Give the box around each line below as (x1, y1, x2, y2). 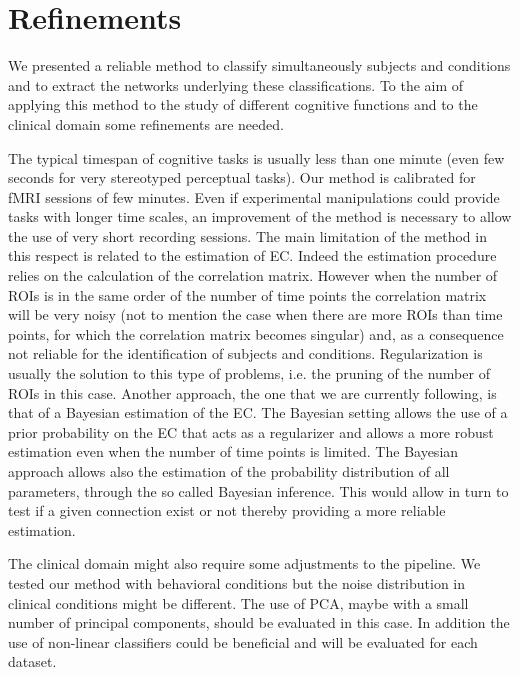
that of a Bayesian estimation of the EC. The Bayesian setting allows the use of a (8, 402, 508, 423)
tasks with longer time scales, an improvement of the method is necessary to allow (8, 206, 512, 227)
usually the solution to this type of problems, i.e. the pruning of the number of (8, 363, 490, 384)
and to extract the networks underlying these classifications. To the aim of (8, 74, 464, 95)
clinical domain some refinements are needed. (8, 113, 284, 134)
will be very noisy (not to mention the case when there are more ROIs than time (8, 304, 503, 325)
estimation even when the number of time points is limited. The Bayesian (8, 441, 459, 462)
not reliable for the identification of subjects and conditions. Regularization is (8, 343, 483, 364)
